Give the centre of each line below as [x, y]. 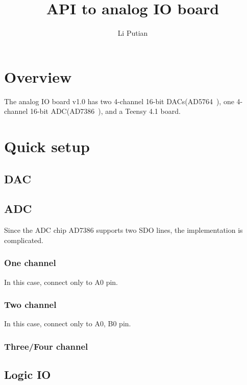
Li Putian [133, 33]
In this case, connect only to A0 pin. [61, 282]
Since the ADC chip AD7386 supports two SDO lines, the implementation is [123, 230]
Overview [38, 76]
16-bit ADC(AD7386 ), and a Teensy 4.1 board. [105, 111]
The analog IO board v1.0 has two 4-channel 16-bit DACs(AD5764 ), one [119, 101]
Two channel [30, 305]
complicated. [24, 240]
